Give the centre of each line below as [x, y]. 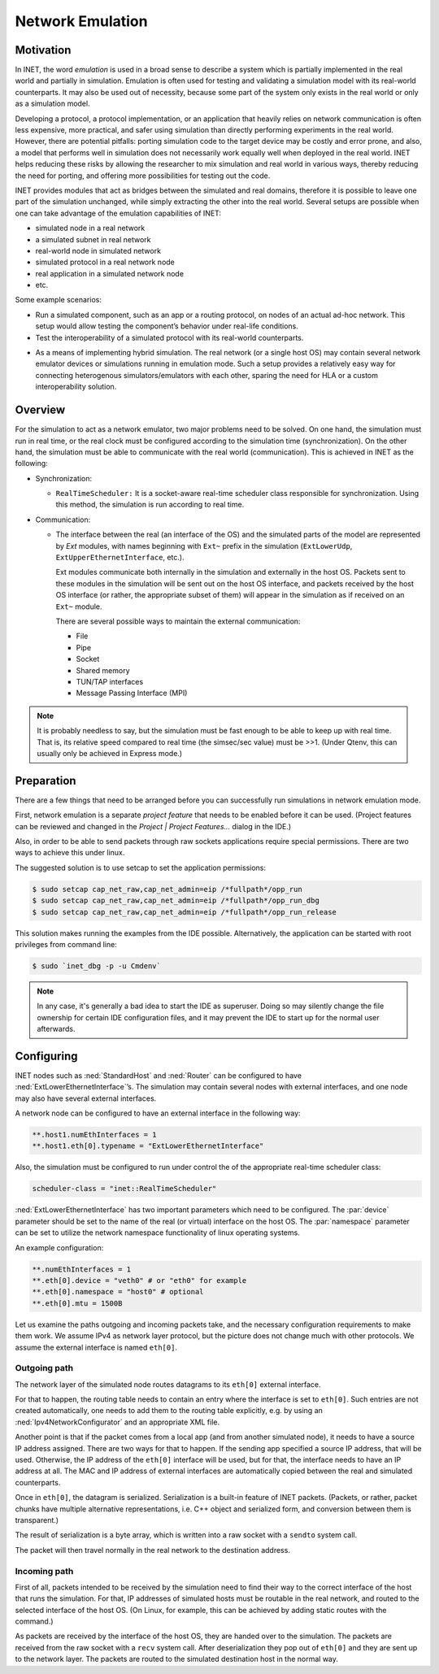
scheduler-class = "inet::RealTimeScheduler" [124, 1189]
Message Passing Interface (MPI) [132, 693]
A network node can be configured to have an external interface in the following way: [158, 1113]
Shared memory [103, 670]
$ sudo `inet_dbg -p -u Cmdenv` [97, 966]
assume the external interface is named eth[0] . [96, 1347]
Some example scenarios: [58, 300]
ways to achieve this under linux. [70, 853]
